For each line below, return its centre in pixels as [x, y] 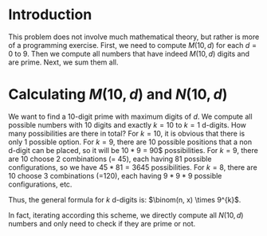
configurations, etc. [40, 184]
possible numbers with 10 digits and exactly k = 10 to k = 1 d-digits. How [128, 124]
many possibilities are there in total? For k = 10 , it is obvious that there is [127, 133]
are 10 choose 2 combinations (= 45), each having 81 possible [110, 159]
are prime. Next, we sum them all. [63, 62]
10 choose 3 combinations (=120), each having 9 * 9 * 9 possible [115, 175]
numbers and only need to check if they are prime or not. [102, 223]
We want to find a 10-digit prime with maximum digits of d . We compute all [130, 116]
